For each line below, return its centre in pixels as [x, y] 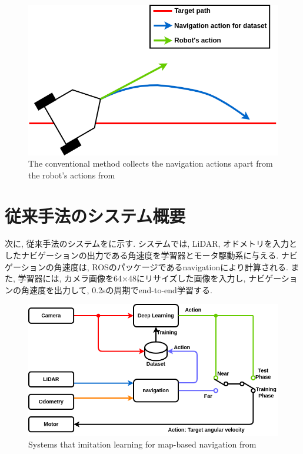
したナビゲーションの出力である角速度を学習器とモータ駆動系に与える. [142, 255]
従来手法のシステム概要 [95, 215]
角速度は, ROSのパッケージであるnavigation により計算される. [171, 266]
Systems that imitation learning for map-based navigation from [142, 444]
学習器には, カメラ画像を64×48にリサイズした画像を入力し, [132, 278]
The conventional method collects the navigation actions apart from [151, 163]
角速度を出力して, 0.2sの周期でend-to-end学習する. [116, 289]
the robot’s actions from [72, 175]
